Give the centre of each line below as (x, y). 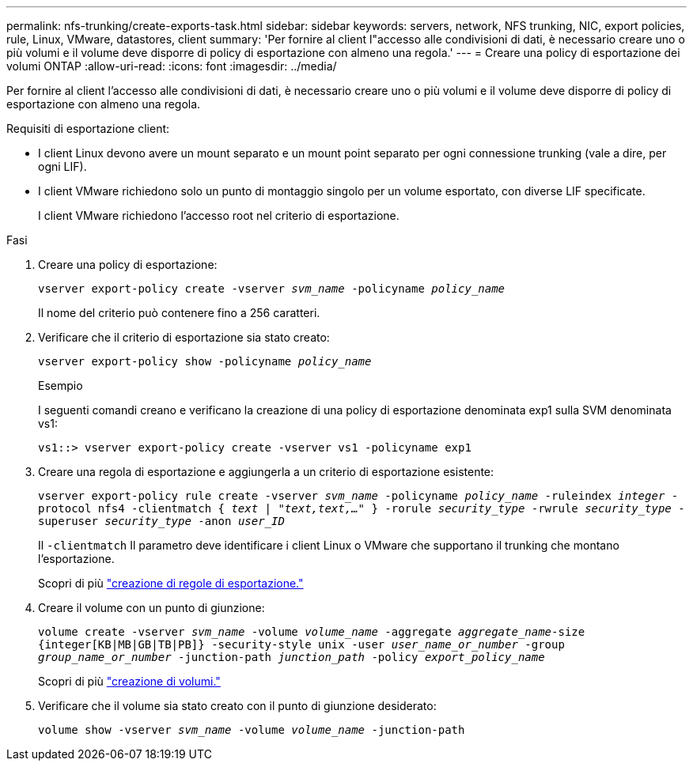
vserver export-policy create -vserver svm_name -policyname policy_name (272, 289)
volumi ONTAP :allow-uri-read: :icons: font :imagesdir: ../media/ (172, 66)
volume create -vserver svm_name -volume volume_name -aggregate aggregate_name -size (312, 632)
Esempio (61, 385)
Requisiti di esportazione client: (88, 128)
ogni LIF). (62, 166)
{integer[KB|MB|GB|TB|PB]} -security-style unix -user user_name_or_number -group (301, 644)
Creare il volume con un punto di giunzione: (151, 608)
